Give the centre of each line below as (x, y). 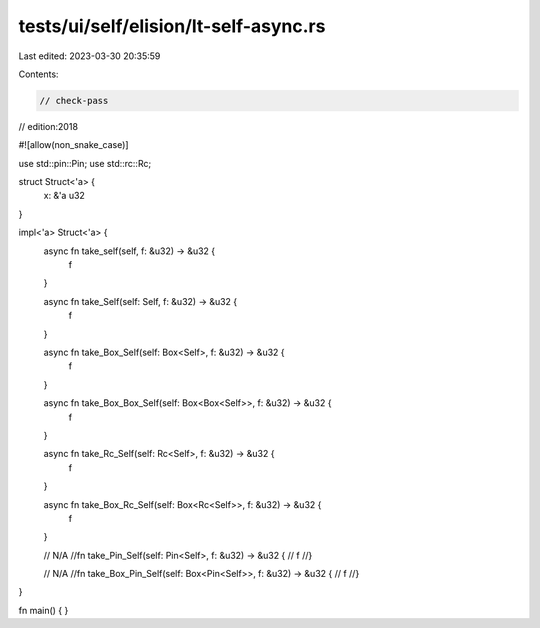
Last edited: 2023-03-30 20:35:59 (89, 56)
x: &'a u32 (64, 196)
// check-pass (74, 100)
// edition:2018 (48, 126)
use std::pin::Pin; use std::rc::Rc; (85, 163)
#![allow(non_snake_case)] (73, 145)
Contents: (38, 74)
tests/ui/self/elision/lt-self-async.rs (172, 26)
